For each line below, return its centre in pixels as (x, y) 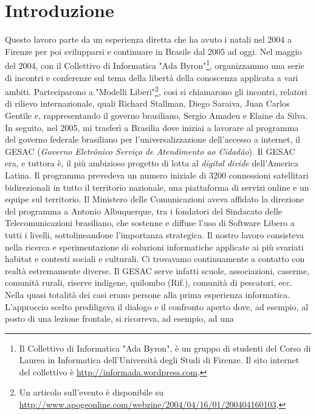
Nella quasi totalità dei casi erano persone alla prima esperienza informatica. (148, 294)
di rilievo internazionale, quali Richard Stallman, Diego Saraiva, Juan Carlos (147, 103)
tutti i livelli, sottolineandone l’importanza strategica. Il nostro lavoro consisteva (155, 234)
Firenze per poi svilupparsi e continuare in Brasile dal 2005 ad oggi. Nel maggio (153, 51)
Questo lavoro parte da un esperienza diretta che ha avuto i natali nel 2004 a (149, 39)
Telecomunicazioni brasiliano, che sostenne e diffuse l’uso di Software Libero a (150, 223)
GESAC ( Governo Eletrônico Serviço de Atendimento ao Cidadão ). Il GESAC (150, 151)
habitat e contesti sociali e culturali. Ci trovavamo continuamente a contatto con (155, 259)
